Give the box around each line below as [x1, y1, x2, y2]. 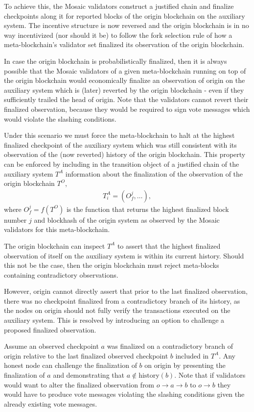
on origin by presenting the [144, 360, 226, 370]
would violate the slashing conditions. [4, 113, 116, 124]
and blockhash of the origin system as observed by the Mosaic [34, 214, 220, 225]
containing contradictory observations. [4, 269, 118, 280]
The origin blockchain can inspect [4, 240, 105, 251]
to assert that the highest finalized [117, 240, 221, 251]
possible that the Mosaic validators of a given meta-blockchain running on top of [4, 65, 246, 76]
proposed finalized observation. [4, 324, 96, 335]
